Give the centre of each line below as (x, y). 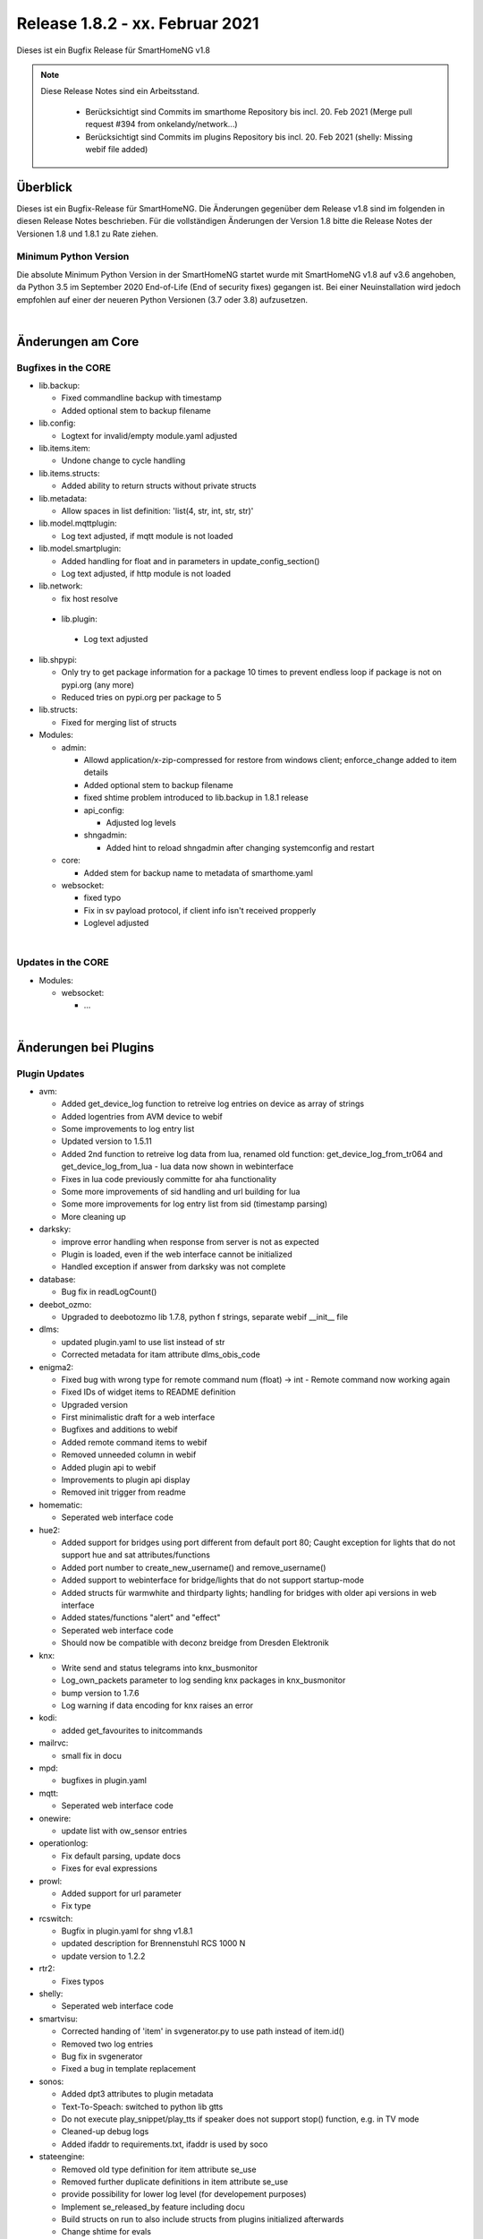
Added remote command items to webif (134, 1442)
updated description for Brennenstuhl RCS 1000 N (153, 1943)
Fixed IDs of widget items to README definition (148, 1392)
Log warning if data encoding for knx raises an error (157, 1705)
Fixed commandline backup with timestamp (142, 398)
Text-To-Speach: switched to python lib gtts (142, 2106)
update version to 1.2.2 (103, 1956)
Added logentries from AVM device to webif (142, 1116)
